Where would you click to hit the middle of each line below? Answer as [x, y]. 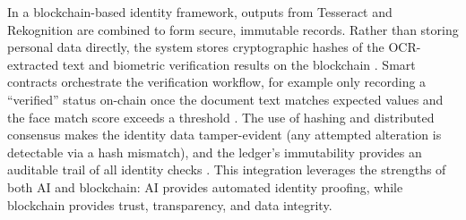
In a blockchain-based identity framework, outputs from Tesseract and [200, 12]
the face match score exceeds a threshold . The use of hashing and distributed [221, 117]
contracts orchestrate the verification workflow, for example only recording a [217, 82]
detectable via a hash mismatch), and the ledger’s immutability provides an [215, 152]
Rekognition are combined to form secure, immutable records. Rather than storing [233, 29]
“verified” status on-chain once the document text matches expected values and [225, 99]
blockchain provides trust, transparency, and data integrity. [170, 204]
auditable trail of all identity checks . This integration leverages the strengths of [227, 169]
